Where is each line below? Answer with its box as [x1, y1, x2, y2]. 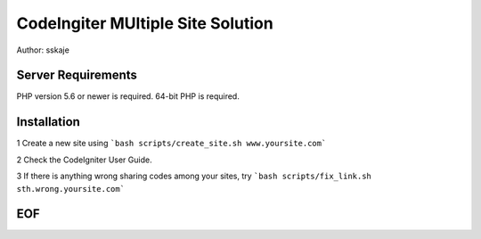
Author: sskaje [16, 45, 70, 55]
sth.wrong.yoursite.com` [16, 184, 125, 194]
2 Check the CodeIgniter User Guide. [16, 154, 152, 165]
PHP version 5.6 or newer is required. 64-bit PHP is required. [16, 91, 240, 102]
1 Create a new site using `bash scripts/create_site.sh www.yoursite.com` [16, 138, 327, 149]
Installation [16, 114, 80, 129]
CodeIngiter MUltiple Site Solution [16, 13, 273, 33]
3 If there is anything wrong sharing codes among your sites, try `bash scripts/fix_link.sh [16, 170, 371, 182]
